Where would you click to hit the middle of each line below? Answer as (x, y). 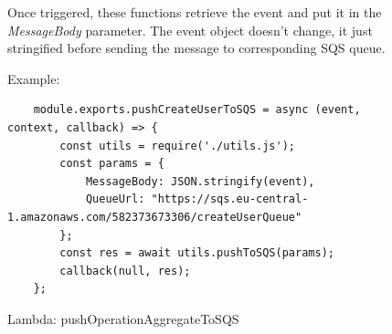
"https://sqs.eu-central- (230, 199)
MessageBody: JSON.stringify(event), (200, 181)
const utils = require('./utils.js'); (177, 146)
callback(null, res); (125, 271)
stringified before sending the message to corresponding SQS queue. (196, 48)
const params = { (112, 164)
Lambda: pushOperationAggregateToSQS (123, 318)
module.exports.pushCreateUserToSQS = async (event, (197, 110)
